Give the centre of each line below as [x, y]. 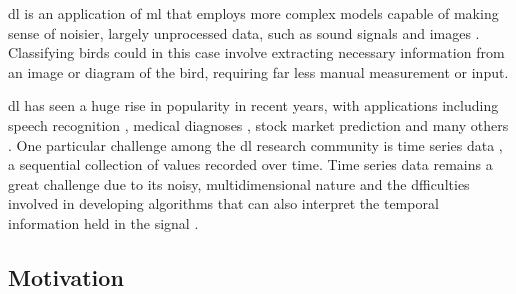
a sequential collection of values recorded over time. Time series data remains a [250, 164]
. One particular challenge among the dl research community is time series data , [255, 144]
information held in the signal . [103, 222]
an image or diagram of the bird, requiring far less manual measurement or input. [258, 71]
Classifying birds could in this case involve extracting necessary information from [256, 52]
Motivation [66, 276]
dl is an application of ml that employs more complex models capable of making [253, 13]
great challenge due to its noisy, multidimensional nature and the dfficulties [239, 183]
